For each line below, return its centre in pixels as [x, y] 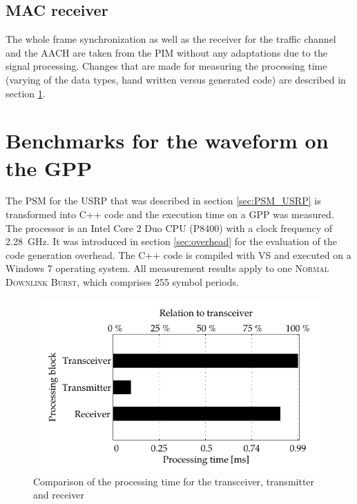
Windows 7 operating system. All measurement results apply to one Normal [167, 268]
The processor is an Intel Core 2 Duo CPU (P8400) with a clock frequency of [169, 227]
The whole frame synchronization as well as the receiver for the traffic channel [171, 39]
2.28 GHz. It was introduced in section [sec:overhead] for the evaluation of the [171, 241]
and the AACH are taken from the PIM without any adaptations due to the [166, 52]
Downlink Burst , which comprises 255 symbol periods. [122, 282]
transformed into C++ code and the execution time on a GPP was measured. [170, 214]
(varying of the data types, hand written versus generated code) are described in [176, 79]
